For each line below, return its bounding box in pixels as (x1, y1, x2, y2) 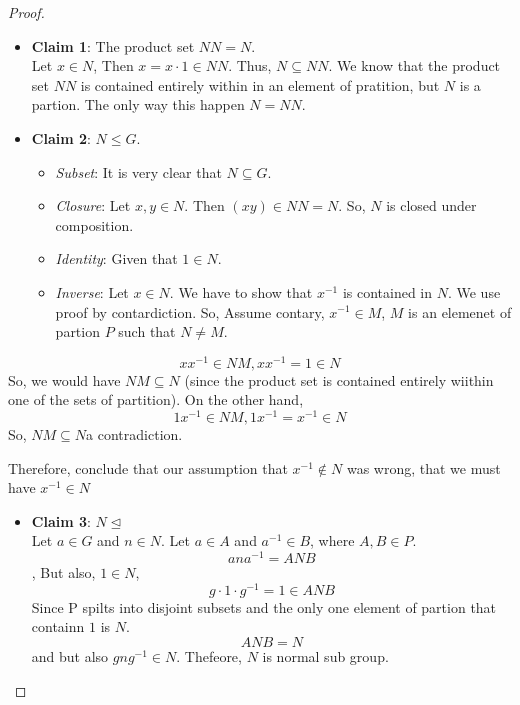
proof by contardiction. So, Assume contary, (55, 301, 325, 322)
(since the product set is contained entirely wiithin (184, 369, 494, 390)
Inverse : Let (55, 281, 129, 302)
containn (31, 616, 85, 637)
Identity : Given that (55, 248, 178, 269)
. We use (447, 281, 501, 302)
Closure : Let (55, 195, 131, 216)
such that (118, 321, 176, 342)
